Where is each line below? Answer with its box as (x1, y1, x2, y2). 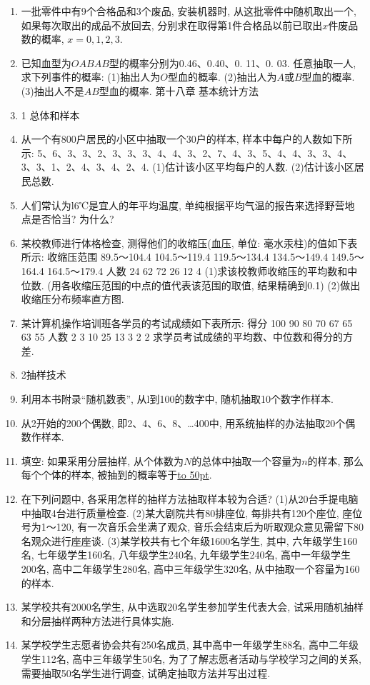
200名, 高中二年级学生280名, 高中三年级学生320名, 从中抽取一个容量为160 (21, 561, 360, 576)
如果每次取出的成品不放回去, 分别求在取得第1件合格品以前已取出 (21, 17, 323, 32)
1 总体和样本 (21, 107, 80, 122)
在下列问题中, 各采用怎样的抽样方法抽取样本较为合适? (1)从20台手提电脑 (21, 491, 359, 506)
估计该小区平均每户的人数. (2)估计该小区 (165, 159, 354, 174)
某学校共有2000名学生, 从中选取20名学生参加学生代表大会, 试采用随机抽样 (21, 599, 364, 614)
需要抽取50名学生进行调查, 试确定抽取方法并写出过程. (21, 665, 271, 680)
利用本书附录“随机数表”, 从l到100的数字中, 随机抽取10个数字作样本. (21, 391, 334, 406)
